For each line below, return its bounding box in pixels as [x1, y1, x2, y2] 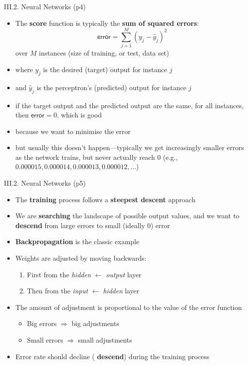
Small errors [27, 335, 63, 345]
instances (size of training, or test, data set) [39, 48, 169, 58]
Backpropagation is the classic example [15, 236, 140, 247]
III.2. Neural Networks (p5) [4, 178, 86, 188]
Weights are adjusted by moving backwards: [15, 253, 146, 263]
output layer [106, 269, 142, 279]
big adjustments [71, 318, 119, 328]
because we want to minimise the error [15, 126, 131, 136]
